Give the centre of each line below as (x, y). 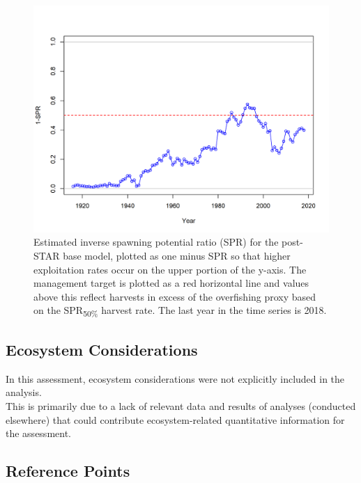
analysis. (24, 392)
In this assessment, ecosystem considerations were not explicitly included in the (175, 378)
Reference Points (68, 471)
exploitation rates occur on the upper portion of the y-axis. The (170, 269)
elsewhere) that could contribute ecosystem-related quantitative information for (175, 419)
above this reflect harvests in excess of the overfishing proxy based (175, 296)
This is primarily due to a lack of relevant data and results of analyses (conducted (181, 405)
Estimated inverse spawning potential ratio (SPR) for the (156, 242)
